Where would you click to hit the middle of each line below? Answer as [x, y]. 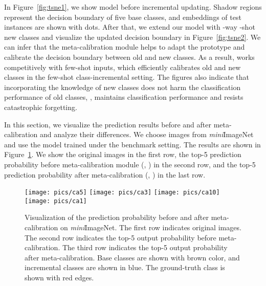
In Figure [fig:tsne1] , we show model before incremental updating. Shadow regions [133, 7]
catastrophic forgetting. [41, 107]
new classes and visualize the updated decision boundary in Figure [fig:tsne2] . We [132, 37]
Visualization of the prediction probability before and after [117, 217]
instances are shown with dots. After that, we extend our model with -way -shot [130, 27]
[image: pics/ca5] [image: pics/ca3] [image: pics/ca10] [122, 193]
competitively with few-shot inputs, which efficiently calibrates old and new [123, 67]
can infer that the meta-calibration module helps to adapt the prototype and [125, 47]
